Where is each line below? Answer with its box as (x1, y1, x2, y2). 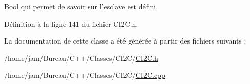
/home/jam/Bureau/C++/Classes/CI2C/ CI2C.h (4, 52, 158, 63)
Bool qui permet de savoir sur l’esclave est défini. (4, 1, 158, 11)
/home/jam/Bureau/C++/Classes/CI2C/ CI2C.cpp (4, 70, 165, 80)
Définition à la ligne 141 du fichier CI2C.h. (4, 18, 138, 29)
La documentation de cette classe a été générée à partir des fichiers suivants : (4, 35, 246, 46)
